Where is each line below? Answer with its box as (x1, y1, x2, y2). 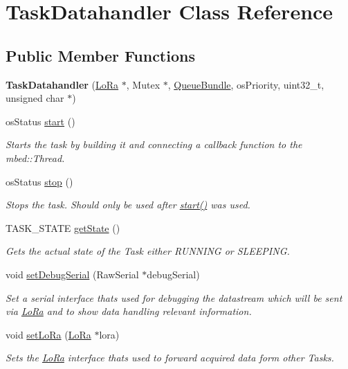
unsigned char (6, 91, 64, 105)
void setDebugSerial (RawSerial (6, 267, 139, 281)
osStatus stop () (6, 174, 73, 188)
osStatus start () (6, 114, 75, 128)
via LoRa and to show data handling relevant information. (6, 304, 252, 318)
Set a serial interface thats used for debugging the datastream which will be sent (6, 290, 342, 305)
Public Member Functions (6, 44, 195, 66)
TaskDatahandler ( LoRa (6, 77, 119, 91)
